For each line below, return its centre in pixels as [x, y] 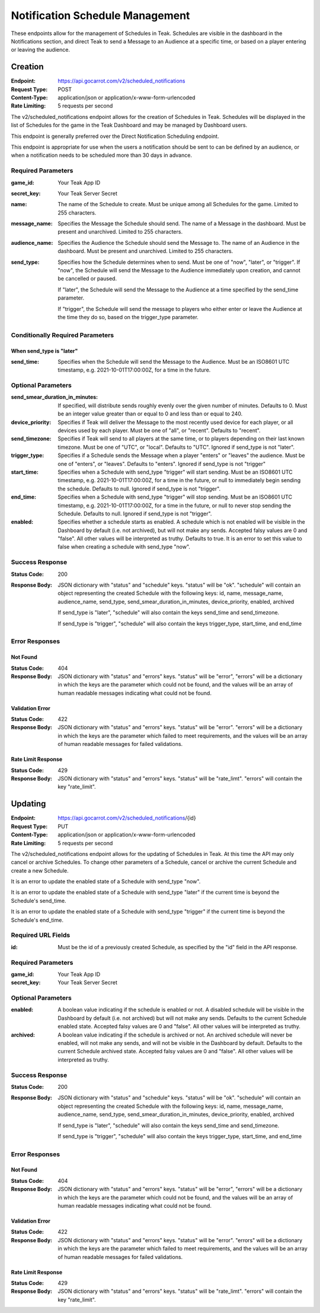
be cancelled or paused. [87, 279]
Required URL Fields [41, 935]
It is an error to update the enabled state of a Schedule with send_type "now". [106, 881]
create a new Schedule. [40, 870]
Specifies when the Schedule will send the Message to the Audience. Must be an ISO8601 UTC [174, 361]
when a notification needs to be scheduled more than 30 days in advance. [102, 155]
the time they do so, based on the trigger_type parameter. [128, 317]
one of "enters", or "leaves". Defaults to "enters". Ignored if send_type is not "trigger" [162, 464]
